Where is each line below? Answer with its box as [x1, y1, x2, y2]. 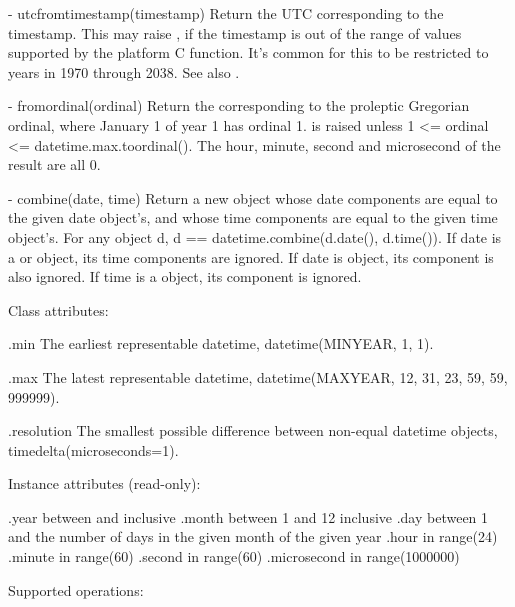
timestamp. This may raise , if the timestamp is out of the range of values [8, 22, 462, 43]
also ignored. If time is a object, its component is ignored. [8, 266, 362, 287]
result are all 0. [8, 154, 101, 175]
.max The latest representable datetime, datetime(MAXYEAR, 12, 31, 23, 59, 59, [8, 366, 508, 387]
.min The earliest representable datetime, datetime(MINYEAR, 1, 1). [8, 333, 434, 354]
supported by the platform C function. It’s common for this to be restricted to [8, 42, 489, 63]
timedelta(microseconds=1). [8, 439, 179, 460]
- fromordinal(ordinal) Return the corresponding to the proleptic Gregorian [8, 95, 470, 116]
